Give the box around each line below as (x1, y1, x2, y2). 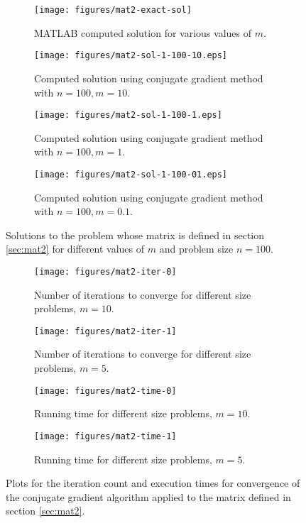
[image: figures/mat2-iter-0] (34, 266, 177, 277)
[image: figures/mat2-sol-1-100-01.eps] (34, 169, 228, 180)
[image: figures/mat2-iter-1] (34, 326, 177, 336)
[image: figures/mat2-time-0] (34, 385, 177, 396)
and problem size (159, 241, 234, 256)
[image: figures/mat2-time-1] (34, 431, 177, 441)
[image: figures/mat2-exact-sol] (34, 5, 192, 15)
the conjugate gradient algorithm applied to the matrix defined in (6, 489, 291, 504)
